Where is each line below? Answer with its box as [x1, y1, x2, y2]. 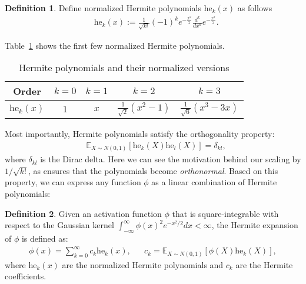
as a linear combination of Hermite [151, 176, 277, 188]
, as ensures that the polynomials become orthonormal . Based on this [28, 164, 278, 176]
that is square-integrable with [172, 207, 279, 219]
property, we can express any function [5, 176, 141, 188]
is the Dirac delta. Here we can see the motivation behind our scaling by [40, 153, 301, 165]
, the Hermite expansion [211, 219, 298, 231]
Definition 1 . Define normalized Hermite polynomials [5, 2, 202, 14]
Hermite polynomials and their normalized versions [19, 61, 229, 75]
